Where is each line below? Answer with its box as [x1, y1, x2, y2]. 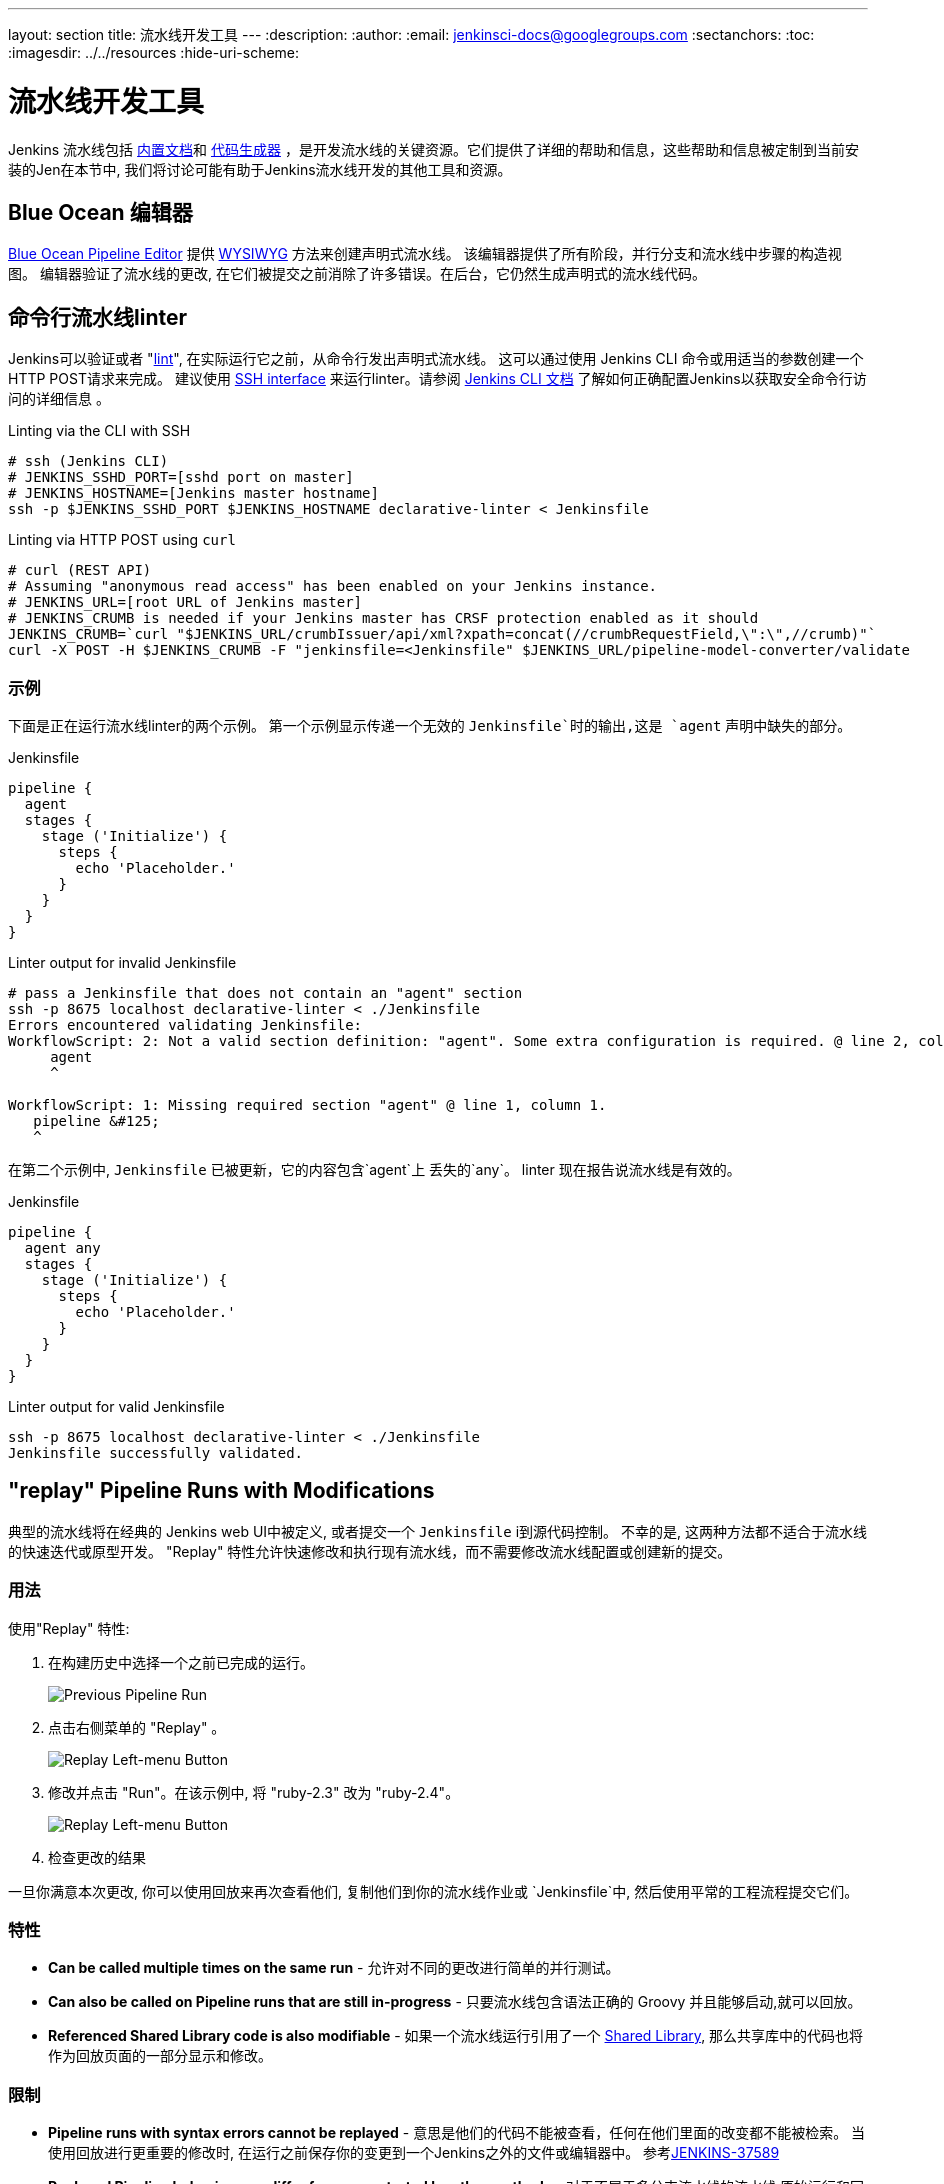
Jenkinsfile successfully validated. [8, 1444, 304, 1461]
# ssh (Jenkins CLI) [8, 453, 169, 470]
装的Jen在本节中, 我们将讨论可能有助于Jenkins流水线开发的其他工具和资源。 [8, 160, 512, 178]
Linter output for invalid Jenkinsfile [8, 953, 237, 971]
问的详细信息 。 [8, 390, 110, 408]
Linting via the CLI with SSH [8, 422, 191, 440]
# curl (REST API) [8, 562, 152, 579]
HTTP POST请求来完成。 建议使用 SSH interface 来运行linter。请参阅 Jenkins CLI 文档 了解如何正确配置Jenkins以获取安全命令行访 [8, 370, 867, 388]
